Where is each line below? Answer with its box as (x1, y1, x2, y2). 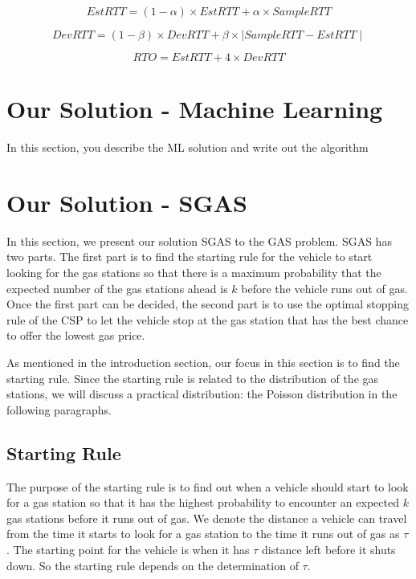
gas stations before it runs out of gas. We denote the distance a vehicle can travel (6, 509, 407, 526)
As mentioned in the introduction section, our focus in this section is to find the (6, 354, 400, 370)
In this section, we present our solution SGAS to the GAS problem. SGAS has (6, 232, 392, 249)
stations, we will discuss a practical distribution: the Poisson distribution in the (6, 385, 398, 402)
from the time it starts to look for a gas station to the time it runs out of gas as (6, 525, 400, 542)
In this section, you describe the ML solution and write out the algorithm (6, 139, 369, 156)
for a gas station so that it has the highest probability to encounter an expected (6, 494, 399, 511)
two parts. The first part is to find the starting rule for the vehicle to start (6, 248, 373, 265)
